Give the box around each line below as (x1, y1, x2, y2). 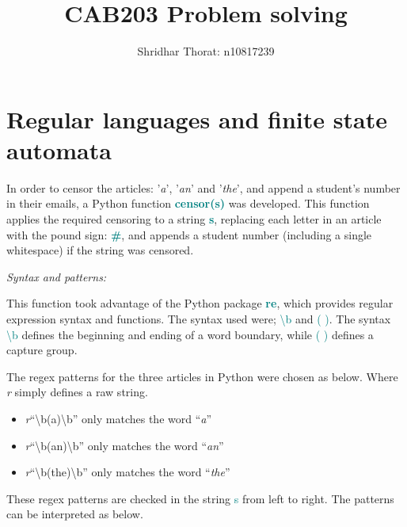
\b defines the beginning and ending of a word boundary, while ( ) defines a (6, 326, 374, 342)
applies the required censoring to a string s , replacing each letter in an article (6, 211, 382, 227)
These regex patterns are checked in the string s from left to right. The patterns (6, 490, 394, 506)
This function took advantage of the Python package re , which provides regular (6, 295, 394, 311)
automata (6, 133, 112, 166)
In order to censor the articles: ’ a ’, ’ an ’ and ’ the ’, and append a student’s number (6, 179, 401, 196)
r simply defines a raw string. (6, 384, 148, 400)
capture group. (6, 342, 78, 358)
